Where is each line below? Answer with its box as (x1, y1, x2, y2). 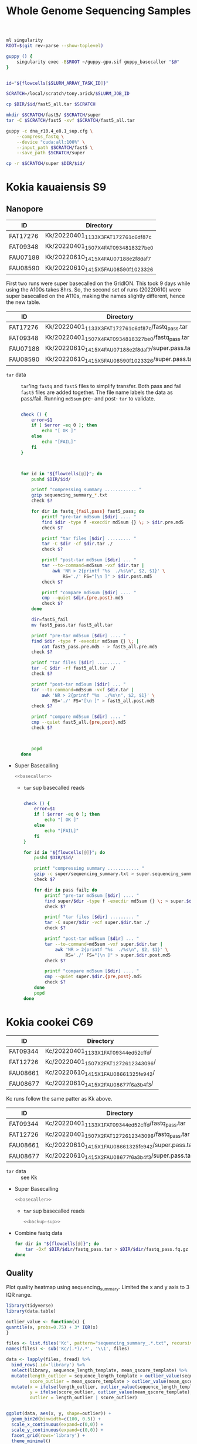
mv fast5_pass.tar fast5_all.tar (31, 622, 113, 628)
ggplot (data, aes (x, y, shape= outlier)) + (6, 1410, 111, 1417)
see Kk (21, 1174, 38, 1181)
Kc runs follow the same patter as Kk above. (6, 1095, 113, 1102)
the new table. (6, 299, 41, 306)
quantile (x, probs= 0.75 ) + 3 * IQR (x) (6, 1324, 98, 1330)
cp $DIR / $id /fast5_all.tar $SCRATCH (6, 101, 96, 107)
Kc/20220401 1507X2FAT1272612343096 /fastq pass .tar (45, 1130, 190, 1139)
